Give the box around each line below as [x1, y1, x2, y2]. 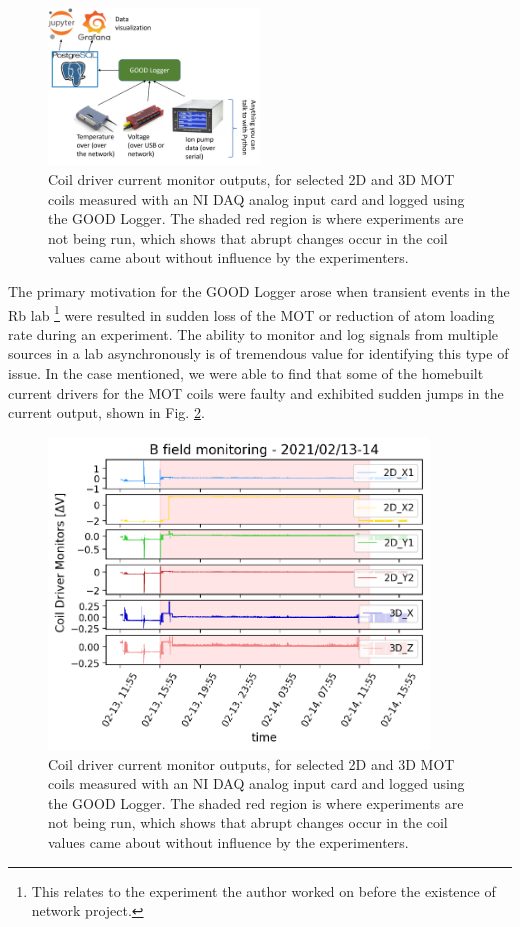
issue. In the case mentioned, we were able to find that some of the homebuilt [8, 362, 484, 383]
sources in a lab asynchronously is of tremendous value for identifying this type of [8, 343, 509, 364]
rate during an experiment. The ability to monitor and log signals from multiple [8, 323, 498, 344]
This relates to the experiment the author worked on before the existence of [31, 880, 496, 901]
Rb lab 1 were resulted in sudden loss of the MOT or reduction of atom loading [8, 301, 495, 325]
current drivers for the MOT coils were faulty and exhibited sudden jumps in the [8, 382, 504, 403]
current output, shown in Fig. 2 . [8, 402, 205, 423]
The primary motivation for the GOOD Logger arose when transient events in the [8, 280, 510, 301]
